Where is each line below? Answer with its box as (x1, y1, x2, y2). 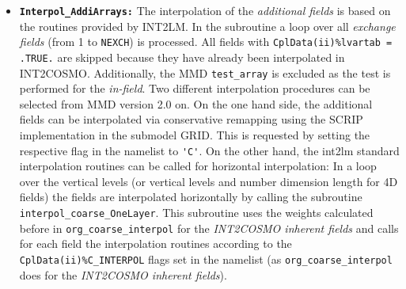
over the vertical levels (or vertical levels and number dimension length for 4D (19, 173, 398, 189)
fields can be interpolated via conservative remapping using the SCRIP (19, 111, 363, 127)
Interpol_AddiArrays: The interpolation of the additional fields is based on (19, 2, 391, 18)
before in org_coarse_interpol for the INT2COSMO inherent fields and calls (19, 219, 399, 236)
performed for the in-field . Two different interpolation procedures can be (19, 80, 370, 97)
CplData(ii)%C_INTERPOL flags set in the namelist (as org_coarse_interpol (19, 250, 393, 267)
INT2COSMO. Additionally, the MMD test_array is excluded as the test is (19, 64, 391, 81)
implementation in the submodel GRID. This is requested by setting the (19, 127, 370, 143)
